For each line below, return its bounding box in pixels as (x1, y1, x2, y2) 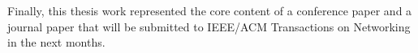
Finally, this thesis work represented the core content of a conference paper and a (7, 2, 412, 18)
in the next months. (7, 34, 106, 51)
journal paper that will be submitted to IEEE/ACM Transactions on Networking (7, 18, 411, 35)
